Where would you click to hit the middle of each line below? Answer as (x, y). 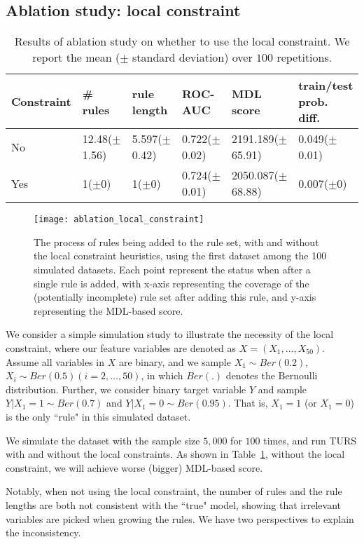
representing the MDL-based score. (108, 310)
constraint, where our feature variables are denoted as (121, 348)
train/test (326, 86)
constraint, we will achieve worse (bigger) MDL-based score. (134, 467)
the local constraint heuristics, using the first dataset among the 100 (180, 256)
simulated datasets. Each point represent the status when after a (172, 270)
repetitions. (304, 57)
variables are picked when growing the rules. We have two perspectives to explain (180, 518)
